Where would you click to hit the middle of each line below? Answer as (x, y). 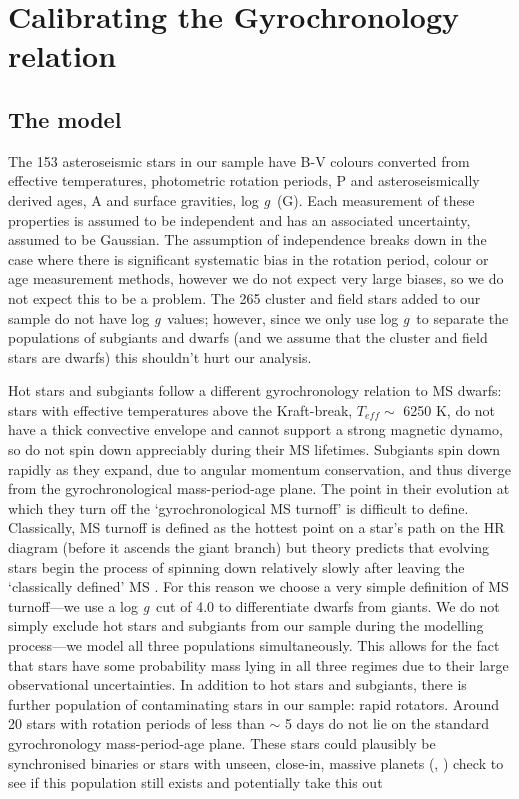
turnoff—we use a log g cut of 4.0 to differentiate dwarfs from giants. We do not (254, 605)
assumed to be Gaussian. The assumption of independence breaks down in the (247, 239)
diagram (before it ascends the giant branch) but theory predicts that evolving (249, 547)
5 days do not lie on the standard (386, 723)
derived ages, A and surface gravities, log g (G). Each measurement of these (241, 199)
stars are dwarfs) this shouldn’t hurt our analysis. (160, 356)
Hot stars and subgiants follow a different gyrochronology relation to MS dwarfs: (255, 390)
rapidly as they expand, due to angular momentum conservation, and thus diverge (259, 468)
